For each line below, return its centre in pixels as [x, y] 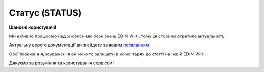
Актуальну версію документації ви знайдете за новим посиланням [79, 45]
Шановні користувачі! [33, 27]
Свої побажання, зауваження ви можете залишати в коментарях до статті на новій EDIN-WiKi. [108, 54]
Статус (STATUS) [45, 13]
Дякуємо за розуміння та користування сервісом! [62, 63]
